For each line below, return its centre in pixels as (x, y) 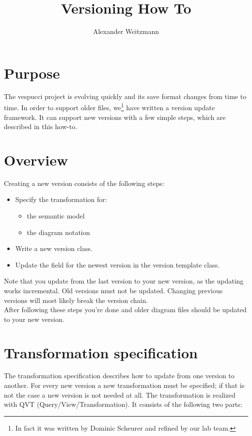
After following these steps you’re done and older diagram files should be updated (125, 310)
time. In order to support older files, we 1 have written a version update (110, 107)
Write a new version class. (54, 248)
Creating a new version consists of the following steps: (84, 183)
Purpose (32, 73)
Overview (36, 159)
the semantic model (56, 216)
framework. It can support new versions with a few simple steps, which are (115, 117)
